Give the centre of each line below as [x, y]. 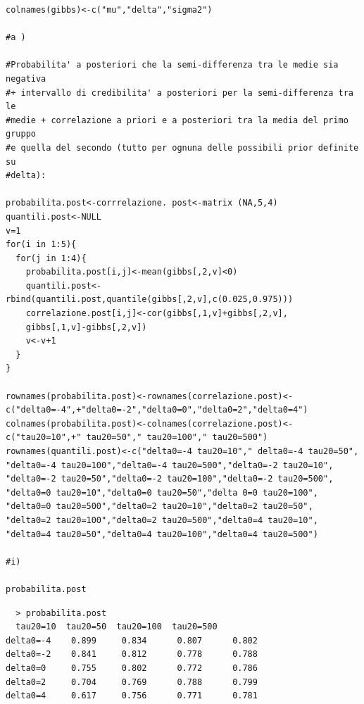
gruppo [21, 134]
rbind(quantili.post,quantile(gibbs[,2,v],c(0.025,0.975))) [150, 300]
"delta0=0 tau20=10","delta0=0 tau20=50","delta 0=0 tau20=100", [162, 492]
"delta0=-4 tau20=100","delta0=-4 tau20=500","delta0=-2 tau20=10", [170, 465]
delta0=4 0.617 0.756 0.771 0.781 [132, 696]
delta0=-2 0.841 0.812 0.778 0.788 [132, 654]
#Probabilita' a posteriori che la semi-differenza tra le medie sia [172, 65]
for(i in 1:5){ [41, 245]
